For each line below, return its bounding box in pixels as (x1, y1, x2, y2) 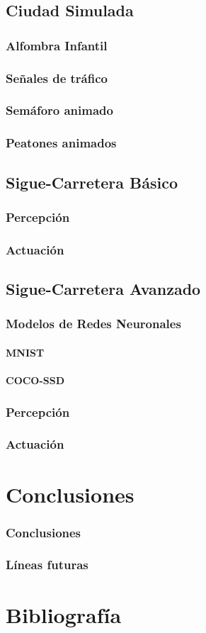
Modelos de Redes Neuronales (6, 315, 181, 332)
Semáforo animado (6, 101, 113, 119)
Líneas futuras (6, 556, 88, 573)
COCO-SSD (6, 373, 65, 388)
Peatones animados (6, 134, 117, 152)
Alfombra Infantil (6, 36, 108, 54)
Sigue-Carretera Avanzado (6, 278, 201, 300)
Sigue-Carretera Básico (6, 171, 178, 193)
